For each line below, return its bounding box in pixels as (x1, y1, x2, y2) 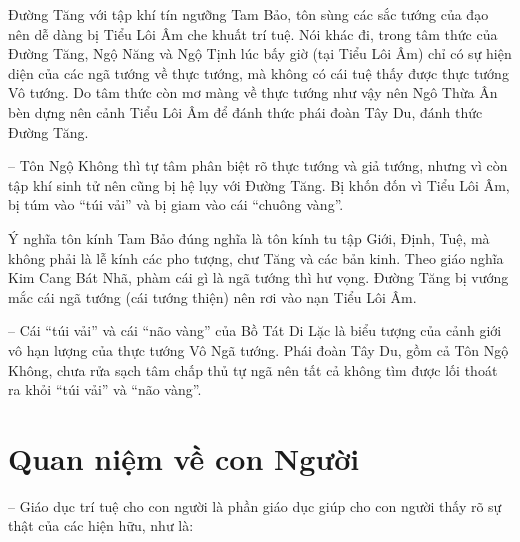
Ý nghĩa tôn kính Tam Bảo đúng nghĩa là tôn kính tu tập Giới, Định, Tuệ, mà (8, 227, 490, 248)
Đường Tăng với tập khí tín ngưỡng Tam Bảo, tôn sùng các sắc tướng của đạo (8, 4, 489, 24)
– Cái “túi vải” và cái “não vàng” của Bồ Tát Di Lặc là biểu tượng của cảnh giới (8, 320, 502, 341)
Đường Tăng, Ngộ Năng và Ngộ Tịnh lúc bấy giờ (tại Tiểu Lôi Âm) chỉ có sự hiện (8, 43, 512, 64)
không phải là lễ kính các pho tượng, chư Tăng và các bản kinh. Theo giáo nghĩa (8, 247, 504, 268)
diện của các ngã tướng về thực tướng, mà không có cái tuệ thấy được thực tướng (8, 62, 509, 83)
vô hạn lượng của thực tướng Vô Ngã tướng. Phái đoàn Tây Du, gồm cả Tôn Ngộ (8, 339, 509, 360)
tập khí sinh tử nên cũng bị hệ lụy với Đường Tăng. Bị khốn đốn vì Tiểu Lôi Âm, (8, 174, 510, 195)
